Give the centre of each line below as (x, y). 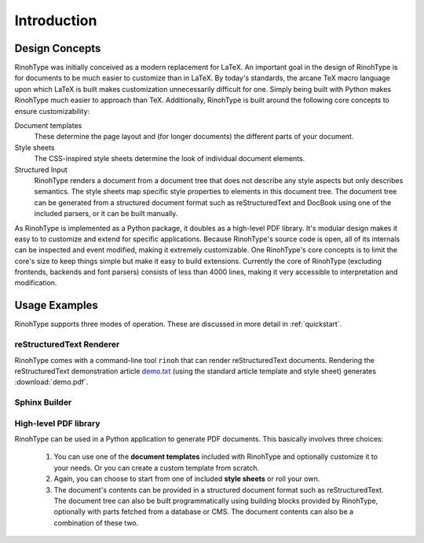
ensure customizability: (52, 111)
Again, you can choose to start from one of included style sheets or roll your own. (187, 479)
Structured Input (41, 170)
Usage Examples (56, 305)
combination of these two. (96, 523)
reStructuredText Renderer (67, 344)
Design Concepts (58, 48)
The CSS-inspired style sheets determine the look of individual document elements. (170, 159)
